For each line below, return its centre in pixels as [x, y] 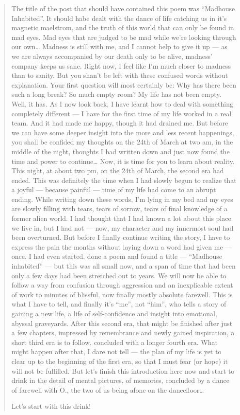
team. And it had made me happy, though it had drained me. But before [120, 123]
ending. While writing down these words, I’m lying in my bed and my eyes [122, 199]
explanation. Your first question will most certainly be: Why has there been [124, 84]
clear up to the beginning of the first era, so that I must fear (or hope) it [120, 361]
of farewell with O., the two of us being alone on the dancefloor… [108, 389]
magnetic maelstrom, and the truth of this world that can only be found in [123, 27]
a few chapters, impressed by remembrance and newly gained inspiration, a [123, 333]
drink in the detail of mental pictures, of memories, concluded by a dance [120, 380]
